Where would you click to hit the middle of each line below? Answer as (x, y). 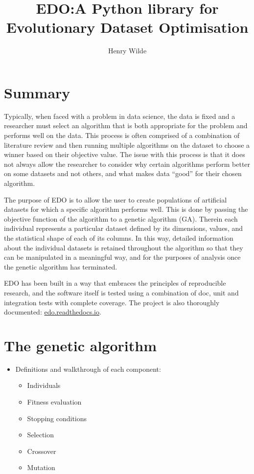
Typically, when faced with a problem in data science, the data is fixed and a (120, 116)
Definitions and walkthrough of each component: (88, 369)
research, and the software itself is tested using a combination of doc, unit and (121, 292)
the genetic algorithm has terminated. (61, 266)
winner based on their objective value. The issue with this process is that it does (125, 154)
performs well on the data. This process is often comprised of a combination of (122, 135)
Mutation (41, 467)
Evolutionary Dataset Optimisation (127, 27)
